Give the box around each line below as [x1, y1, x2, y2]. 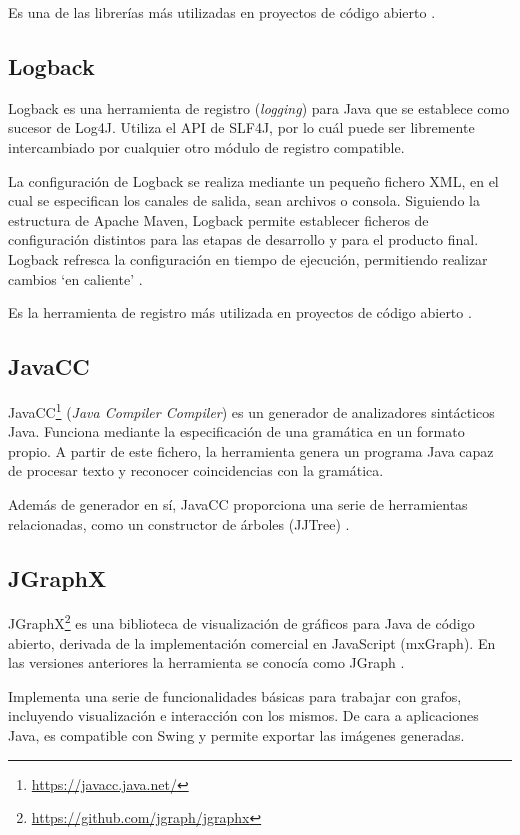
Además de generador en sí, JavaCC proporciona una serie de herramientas [8, 493, 468, 514]
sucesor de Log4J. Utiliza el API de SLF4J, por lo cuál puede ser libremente [8, 117, 475, 138]
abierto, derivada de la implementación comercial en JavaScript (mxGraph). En [8, 632, 496, 653]
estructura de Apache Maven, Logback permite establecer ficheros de [8, 209, 429, 230]
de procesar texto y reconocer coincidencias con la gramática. [8, 460, 384, 481]
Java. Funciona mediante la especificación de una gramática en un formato [8, 421, 465, 442]
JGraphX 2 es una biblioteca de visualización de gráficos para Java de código [8, 610, 475, 634]
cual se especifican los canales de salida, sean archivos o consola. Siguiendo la [8, 190, 480, 211]
